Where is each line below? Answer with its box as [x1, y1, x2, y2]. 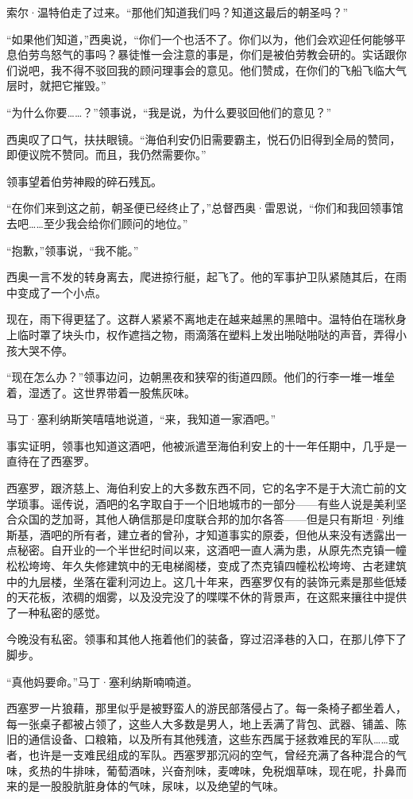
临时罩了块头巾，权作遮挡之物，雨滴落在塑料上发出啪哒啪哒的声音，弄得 [17, 326, 396, 342]
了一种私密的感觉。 [6, 604, 106, 620]
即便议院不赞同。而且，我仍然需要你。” [6, 146, 206, 163]
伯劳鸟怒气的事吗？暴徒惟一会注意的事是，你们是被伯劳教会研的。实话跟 [17, 46, 396, 63]
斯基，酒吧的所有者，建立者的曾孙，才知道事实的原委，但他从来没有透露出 [6, 526, 396, 542]
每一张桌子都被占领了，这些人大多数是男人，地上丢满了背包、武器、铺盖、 [6, 715, 396, 731]
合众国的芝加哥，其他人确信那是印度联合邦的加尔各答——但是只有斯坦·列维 [6, 511, 404, 527]
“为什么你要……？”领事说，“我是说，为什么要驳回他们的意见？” [6, 103, 332, 120]
